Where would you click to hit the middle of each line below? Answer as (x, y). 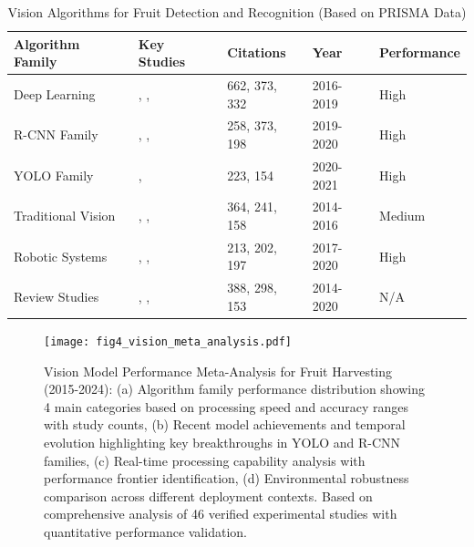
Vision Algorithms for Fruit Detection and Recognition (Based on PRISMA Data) (237, 12)
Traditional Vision (65, 216)
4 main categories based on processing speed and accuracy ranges (226, 406)
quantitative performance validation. (145, 531)
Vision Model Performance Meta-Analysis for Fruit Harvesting (218, 371)
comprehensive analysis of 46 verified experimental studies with (221, 514)
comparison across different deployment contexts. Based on (208, 495)
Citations (257, 52)
